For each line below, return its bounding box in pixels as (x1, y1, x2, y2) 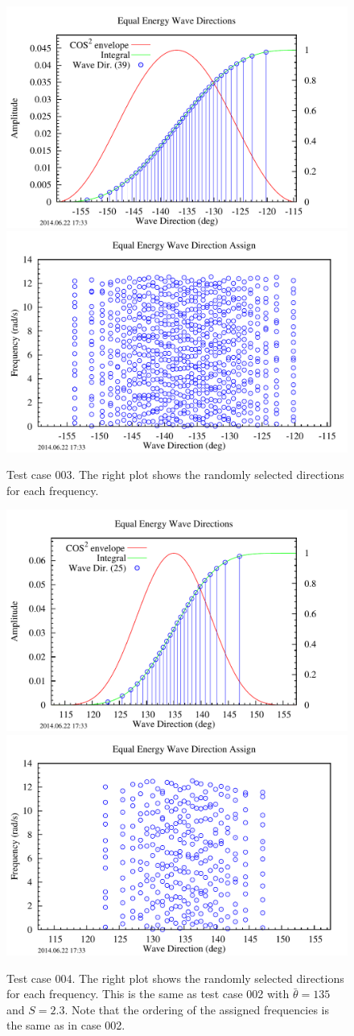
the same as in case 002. (6, 1017, 126, 1034)
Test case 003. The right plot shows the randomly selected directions (6, 466, 344, 483)
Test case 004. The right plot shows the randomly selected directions (6, 969, 344, 986)
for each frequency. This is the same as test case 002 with (6, 985, 290, 1002)
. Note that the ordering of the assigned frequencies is (64, 1001, 330, 1017)
